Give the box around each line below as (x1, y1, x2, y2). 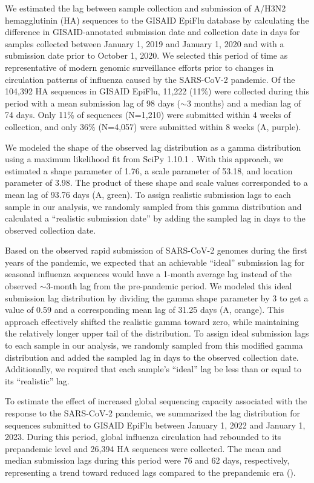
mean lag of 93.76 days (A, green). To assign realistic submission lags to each (5, 188, 291, 200)
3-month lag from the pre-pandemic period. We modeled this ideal (46, 280, 292, 292)
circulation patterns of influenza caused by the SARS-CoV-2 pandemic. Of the (5, 73, 295, 85)
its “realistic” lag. (5, 374, 70, 387)
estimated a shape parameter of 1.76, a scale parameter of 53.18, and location (5, 164, 293, 177)
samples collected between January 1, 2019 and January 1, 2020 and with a (5, 37, 284, 50)
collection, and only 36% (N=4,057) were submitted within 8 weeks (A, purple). (5, 120, 301, 133)
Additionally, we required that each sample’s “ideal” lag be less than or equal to (5, 363, 302, 375)
